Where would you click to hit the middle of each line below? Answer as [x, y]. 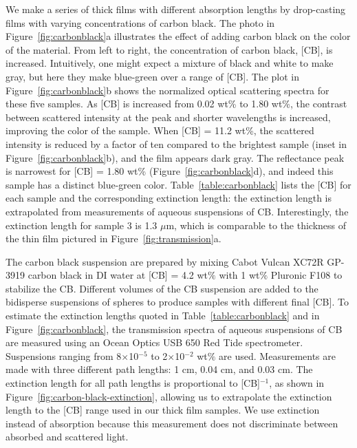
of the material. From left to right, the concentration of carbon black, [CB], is [169, 49]
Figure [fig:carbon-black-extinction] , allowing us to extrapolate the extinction [169, 396]
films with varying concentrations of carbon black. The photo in [140, 22]
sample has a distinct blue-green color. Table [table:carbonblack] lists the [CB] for [178, 184]
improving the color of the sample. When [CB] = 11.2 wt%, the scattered [160, 130]
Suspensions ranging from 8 [64, 355]
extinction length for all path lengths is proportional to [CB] [133, 383]
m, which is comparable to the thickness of [256, 225]
